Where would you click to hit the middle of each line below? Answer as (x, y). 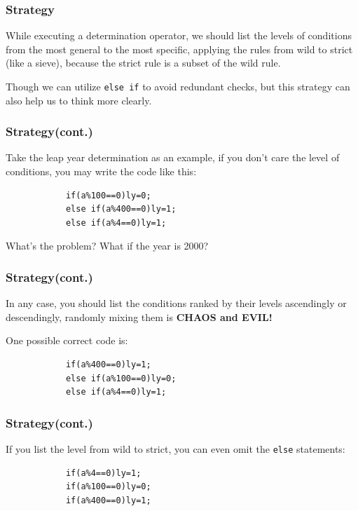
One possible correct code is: (67, 340)
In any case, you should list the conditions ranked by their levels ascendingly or (176, 303)
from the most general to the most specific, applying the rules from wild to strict (179, 49)
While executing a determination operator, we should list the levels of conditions (179, 35)
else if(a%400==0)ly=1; (121, 209)
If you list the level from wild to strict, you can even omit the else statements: (175, 449)
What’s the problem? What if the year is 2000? (107, 246)
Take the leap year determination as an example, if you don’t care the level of (173, 157)
